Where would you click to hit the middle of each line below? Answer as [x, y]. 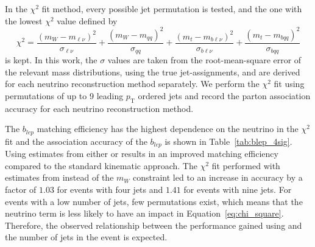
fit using [289, 84]
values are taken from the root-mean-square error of [204, 60]
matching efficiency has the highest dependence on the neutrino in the [168, 129]
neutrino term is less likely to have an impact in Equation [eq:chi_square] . [144, 213]
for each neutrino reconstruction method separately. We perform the [132, 84]
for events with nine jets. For [238, 190]
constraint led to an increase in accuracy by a [218, 177]
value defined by [87, 20]
